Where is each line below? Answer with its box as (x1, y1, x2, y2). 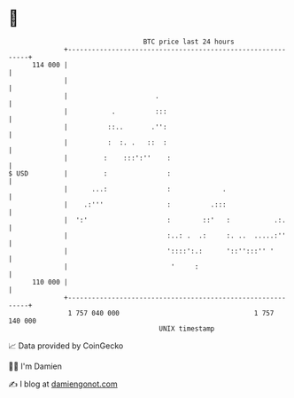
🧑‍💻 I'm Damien (8, 361, 63, 371)
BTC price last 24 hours (143, 37, 236, 46)
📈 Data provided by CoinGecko (8, 340, 124, 351)
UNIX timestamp (159, 324, 215, 333)
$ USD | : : (8, 168, 172, 178)
